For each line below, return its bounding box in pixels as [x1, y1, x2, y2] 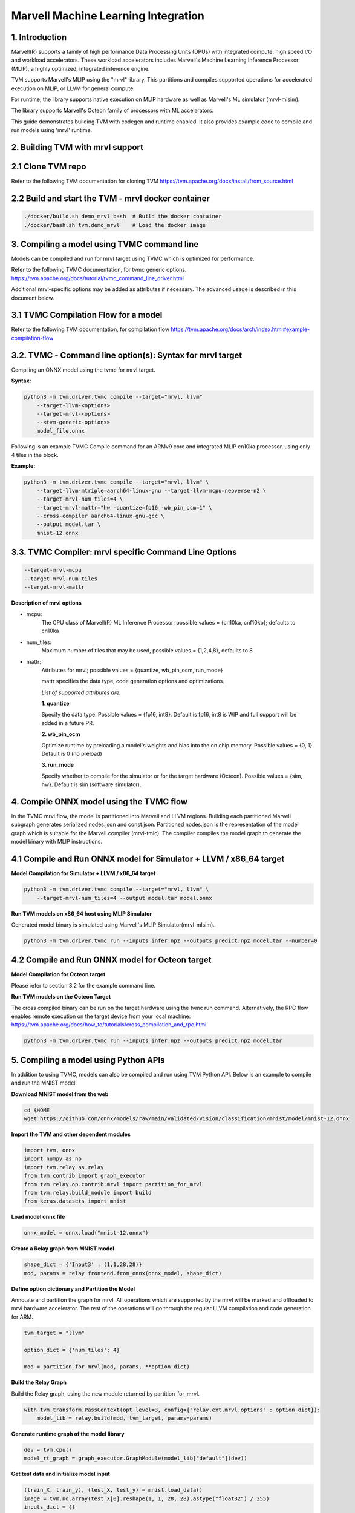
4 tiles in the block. [11, 451, 59, 459]
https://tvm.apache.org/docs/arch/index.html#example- [170, 326, 310, 333]
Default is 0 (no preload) [41, 750, 102, 758]
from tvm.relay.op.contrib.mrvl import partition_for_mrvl [24, 1181, 203, 1187]
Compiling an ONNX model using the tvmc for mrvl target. [11, 366, 155, 373]
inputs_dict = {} [24, 1504, 76, 1511]
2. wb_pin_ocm [41, 730, 80, 738]
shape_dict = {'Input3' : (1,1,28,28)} [24, 1261, 142, 1268]
